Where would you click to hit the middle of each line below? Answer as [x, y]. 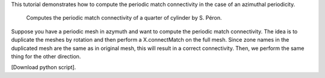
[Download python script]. [44, 67]
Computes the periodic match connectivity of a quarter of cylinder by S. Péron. [124, 18]
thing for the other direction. [46, 56]
